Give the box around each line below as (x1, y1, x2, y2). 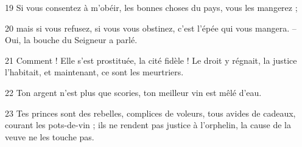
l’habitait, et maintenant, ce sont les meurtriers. (5, 66, 184, 78)
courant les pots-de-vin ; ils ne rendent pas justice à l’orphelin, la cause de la (5, 118, 291, 131)
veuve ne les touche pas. (5, 130, 94, 143)
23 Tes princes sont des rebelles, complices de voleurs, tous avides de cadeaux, (5, 106, 296, 119)
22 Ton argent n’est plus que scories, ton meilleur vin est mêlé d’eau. (5, 86, 262, 98)
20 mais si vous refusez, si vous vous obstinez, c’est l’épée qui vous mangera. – (5, 21, 297, 34)
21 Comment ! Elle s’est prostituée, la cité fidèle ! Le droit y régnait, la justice (5, 53, 297, 66)
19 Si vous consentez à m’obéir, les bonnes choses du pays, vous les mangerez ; (5, 1, 298, 13)
